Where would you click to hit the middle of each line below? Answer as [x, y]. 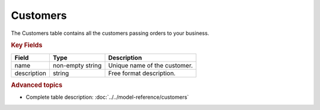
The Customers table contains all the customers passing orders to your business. [110, 33]
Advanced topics [37, 85]
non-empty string [77, 65]
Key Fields [27, 46]
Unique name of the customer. [151, 65]
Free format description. [142, 73]
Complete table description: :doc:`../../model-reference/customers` [107, 97]
